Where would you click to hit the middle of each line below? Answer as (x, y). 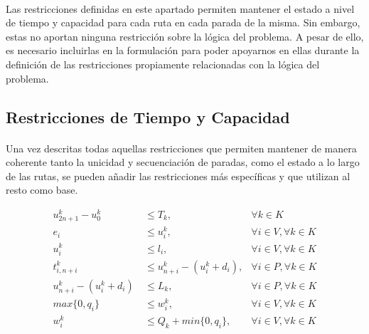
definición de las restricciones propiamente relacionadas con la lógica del (163, 64)
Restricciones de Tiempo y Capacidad (148, 116)
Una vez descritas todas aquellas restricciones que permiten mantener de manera (181, 148)
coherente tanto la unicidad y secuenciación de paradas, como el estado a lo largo (183, 162)
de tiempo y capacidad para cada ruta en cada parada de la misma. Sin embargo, (183, 22)
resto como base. (42, 190)
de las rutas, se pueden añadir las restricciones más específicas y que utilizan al (178, 176)
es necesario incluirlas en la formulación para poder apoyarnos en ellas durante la (183, 50)
